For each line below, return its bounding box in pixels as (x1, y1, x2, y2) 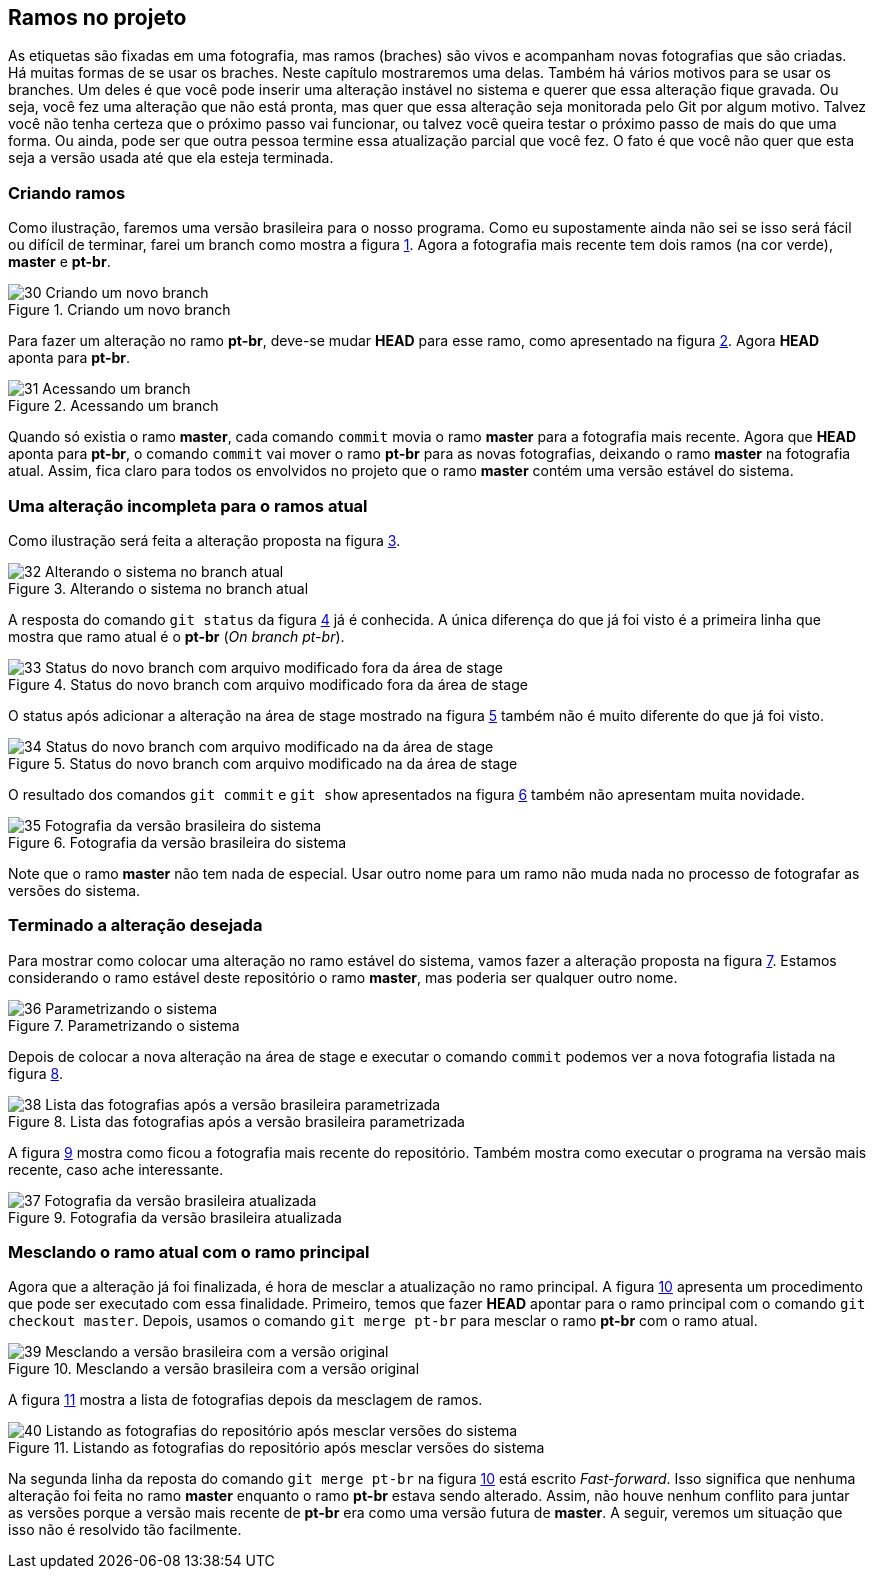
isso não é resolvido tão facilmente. (8, 1521, 242, 1539)
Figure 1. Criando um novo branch (8, 301, 231, 319)
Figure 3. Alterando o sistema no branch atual (8, 579, 309, 597)
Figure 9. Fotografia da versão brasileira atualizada (8, 1208, 342, 1226)
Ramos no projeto (8, 5, 187, 30)
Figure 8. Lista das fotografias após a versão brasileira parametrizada (8, 1112, 465, 1130)
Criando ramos (8, 182, 126, 203)
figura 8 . (8, 1064, 63, 1082)
